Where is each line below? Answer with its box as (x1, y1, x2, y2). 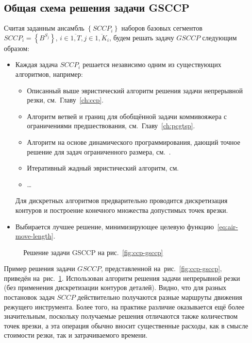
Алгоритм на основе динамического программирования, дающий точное (27, 137, 240, 147)
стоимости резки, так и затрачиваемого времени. (4, 330, 148, 340)
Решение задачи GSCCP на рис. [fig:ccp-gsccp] (23, 247, 163, 257)
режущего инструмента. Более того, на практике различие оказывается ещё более (4, 301, 245, 311)
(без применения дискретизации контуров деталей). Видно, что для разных (4, 282, 227, 292)
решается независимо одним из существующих (83, 59, 221, 69)
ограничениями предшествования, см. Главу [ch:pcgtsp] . (27, 120, 195, 131)
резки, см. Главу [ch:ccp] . (27, 95, 104, 105)
